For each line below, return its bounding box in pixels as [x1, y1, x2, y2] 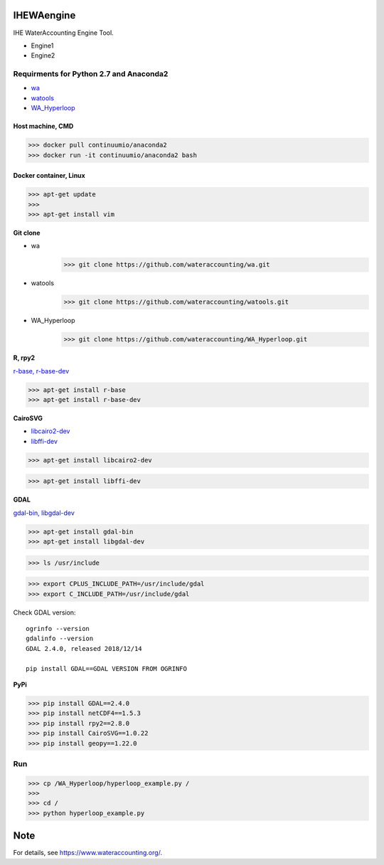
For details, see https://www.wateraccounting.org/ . [13, 849, 163, 857]
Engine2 [31, 51, 55, 60]
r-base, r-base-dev [13, 366, 70, 375]
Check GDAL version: [13, 608, 76, 617]
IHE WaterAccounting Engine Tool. [13, 28, 114, 37]
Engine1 [31, 41, 54, 50]
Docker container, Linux [13, 171, 85, 180]
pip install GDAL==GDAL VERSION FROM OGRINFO [26, 664, 188, 672]
